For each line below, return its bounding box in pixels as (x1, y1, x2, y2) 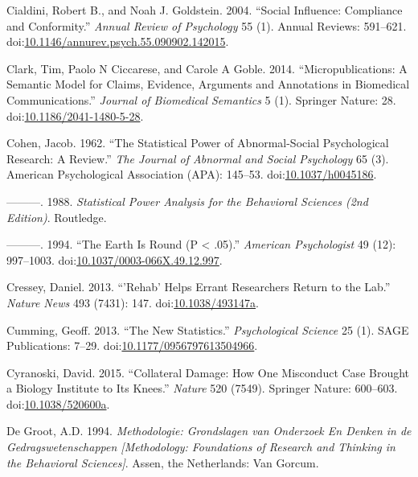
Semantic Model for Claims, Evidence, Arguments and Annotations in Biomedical (6, 76, 410, 93)
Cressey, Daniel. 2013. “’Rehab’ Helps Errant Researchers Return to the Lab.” (6, 278, 391, 295)
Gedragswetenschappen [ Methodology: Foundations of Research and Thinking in (6, 438, 395, 455)
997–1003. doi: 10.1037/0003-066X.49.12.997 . (6, 251, 223, 268)
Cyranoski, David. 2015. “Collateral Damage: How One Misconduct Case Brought (6, 364, 410, 380)
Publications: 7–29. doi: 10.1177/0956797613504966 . (6, 337, 258, 354)
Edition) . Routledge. (6, 208, 107, 225)
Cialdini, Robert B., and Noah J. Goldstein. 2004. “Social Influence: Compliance (6, 2, 403, 18)
